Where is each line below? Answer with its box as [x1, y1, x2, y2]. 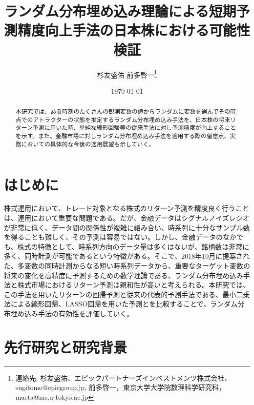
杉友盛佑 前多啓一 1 [97, 68, 157, 80]
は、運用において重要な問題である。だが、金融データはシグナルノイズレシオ [4, 212, 250, 223]
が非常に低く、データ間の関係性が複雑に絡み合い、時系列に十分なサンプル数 [4, 222, 250, 232]
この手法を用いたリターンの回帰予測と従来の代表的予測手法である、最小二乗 [4, 289, 250, 299]
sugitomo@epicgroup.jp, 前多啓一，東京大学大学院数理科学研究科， [15, 382, 226, 392]
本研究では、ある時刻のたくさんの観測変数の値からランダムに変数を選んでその [15, 107, 231, 116]
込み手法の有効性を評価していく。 [24, 308, 134, 318]
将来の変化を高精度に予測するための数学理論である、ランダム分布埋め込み [4, 270, 243, 280]
